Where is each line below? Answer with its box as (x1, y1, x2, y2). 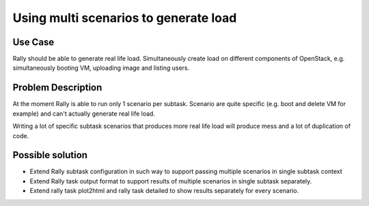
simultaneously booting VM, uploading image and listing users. (12, 64, 190, 72)
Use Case (12, 36, 55, 48)
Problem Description (12, 82, 102, 94)
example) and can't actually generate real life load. (12, 110, 155, 118)
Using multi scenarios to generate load (12, 10, 237, 25)
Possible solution (12, 149, 88, 161)
